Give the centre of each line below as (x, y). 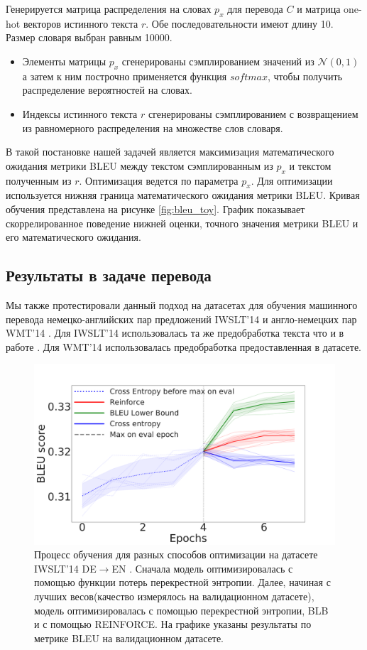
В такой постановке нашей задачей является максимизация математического (170, 152)
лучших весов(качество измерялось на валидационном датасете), (174, 596)
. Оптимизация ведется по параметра (159, 180)
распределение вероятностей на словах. (107, 90)
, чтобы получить (305, 76)
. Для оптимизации (292, 180)
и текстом (310, 165)
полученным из (39, 180)
